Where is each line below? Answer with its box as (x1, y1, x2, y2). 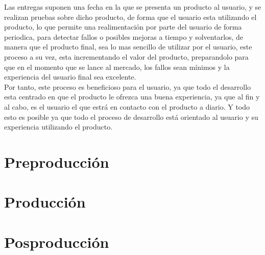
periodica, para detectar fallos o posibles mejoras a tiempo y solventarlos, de (4, 31, 244, 42)
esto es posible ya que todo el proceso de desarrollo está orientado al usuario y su (4, 111, 258, 122)
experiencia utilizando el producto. (4, 121, 113, 132)
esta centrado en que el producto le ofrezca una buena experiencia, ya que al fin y (4, 91, 260, 102)
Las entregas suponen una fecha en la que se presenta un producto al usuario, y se (4, 2, 261, 12)
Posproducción (4, 231, 109, 252)
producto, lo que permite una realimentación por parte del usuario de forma (4, 21, 242, 32)
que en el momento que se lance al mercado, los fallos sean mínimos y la (4, 61, 230, 72)
